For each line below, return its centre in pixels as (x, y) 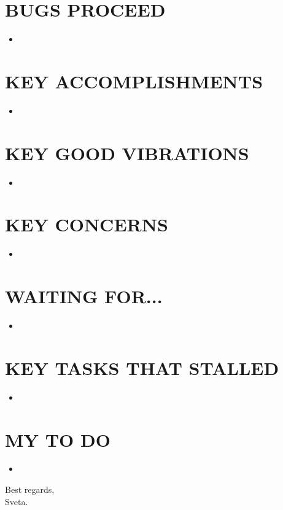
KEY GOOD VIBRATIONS (127, 153)
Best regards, (30, 489)
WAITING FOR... (84, 296)
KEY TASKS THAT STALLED (142, 367)
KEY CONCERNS (87, 224)
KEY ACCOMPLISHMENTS (134, 81)
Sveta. (17, 501)
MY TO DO (58, 439)
